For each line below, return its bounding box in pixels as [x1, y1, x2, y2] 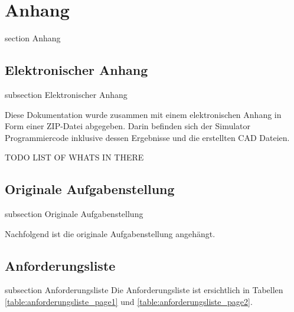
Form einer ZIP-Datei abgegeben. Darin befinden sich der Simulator [5, 120, 251, 132]
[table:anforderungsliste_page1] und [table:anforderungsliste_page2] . [5, 295, 253, 308]
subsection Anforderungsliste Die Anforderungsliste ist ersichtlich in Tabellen [5, 284, 283, 296]
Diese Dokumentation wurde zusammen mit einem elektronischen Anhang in [5, 108, 282, 120]
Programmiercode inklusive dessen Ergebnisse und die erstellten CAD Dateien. [5, 131, 290, 143]
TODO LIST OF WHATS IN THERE [5, 151, 144, 163]
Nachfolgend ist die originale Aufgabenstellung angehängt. [5, 227, 215, 239]
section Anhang [5, 32, 61, 44]
